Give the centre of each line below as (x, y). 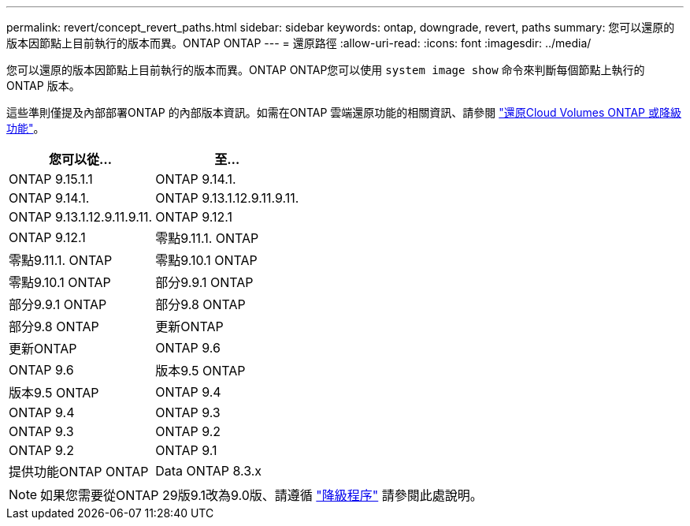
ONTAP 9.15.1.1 (51, 179)
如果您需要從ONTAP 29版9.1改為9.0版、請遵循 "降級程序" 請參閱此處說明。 (262, 495)
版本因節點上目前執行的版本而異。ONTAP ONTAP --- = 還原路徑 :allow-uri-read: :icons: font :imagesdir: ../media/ (299, 43)
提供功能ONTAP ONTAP (79, 472)
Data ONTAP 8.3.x (209, 471)
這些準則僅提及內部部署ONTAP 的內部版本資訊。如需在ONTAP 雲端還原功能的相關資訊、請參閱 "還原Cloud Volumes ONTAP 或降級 (344, 112)
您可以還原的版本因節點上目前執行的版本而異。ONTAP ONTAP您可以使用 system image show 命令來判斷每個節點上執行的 (326, 70)
